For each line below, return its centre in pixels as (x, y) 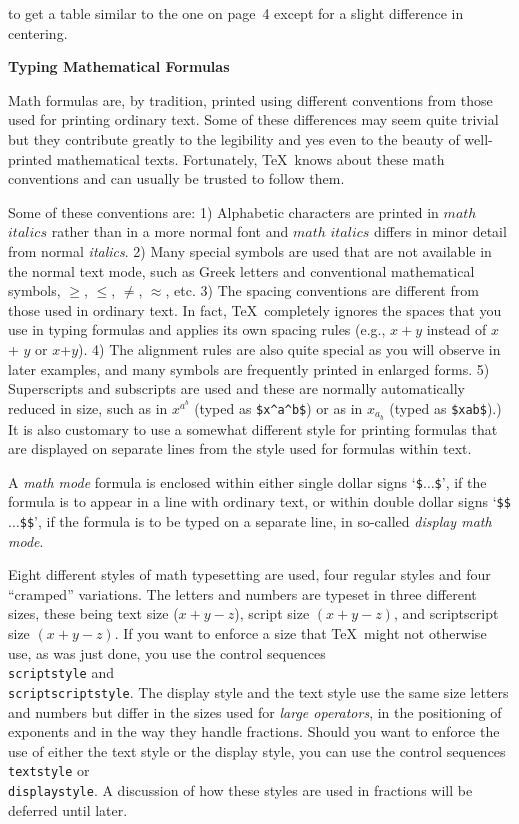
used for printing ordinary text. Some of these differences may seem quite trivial (253, 119)
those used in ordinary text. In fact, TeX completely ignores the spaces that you (255, 309)
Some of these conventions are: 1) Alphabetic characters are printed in (223, 211)
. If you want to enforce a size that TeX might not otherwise (300, 633)
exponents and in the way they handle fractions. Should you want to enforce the (254, 731)
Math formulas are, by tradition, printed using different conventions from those (250, 99)
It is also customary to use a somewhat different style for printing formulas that (253, 428)
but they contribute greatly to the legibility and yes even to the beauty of (234, 138)
